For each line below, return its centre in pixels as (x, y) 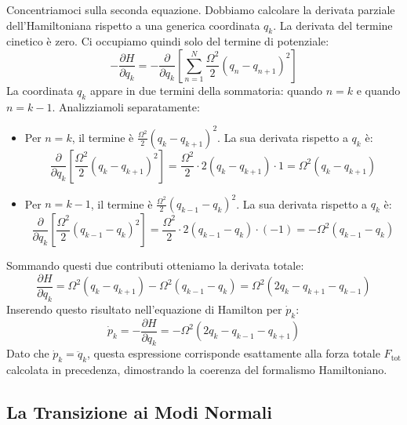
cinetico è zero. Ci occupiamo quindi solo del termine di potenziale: (168, 41)
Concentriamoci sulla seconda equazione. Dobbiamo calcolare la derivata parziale (201, 9)
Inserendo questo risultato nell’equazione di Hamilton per (144, 309)
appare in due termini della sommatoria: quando (206, 90)
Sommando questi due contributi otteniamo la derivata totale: (155, 265)
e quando (378, 90)
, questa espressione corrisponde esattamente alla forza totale (234, 353)
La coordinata (40, 90)
